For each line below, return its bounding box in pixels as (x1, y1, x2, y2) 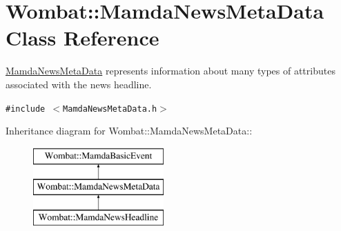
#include (6, 103, 46, 114)
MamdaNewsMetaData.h (63, 103, 157, 114)
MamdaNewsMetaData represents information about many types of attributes (6, 63, 335, 78)
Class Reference (6, 23, 159, 52)
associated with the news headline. (6, 77, 152, 91)
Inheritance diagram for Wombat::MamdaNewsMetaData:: (6, 123, 253, 138)
